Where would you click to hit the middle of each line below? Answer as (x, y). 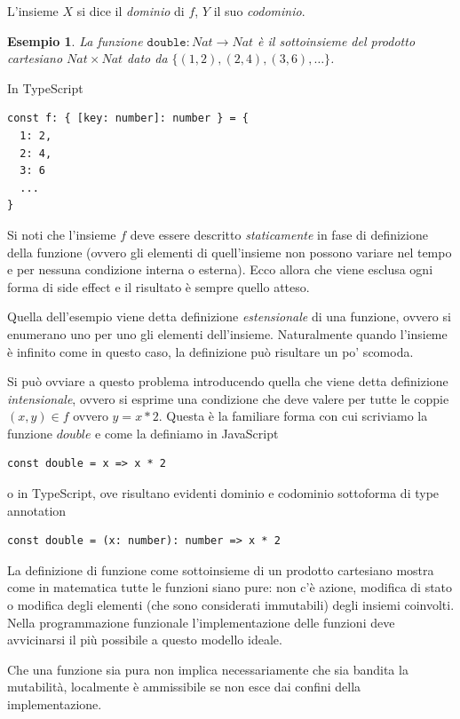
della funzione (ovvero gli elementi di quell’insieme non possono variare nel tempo (230, 252)
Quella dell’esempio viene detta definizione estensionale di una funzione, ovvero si (229, 316)
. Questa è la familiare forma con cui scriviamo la (293, 416)
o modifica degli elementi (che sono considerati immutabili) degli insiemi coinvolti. (231, 605)
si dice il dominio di (131, 11)
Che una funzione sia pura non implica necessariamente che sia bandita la (208, 669)
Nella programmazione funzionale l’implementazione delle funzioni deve (201, 622)
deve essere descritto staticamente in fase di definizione (279, 234)
